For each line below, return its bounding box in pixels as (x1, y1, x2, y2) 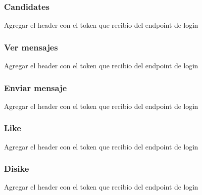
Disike (4, 162, 29, 175)
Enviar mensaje (4, 81, 67, 94)
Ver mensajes (4, 41, 58, 53)
